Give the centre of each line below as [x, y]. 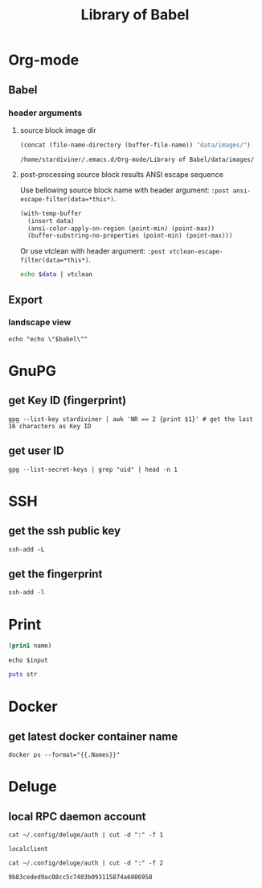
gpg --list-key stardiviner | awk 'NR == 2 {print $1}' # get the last [131, 419]
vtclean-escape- [196, 252]
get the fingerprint [55, 574]
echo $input [28, 661]
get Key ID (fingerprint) [68, 401]
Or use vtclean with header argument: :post [93, 251]
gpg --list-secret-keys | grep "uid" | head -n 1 [93, 469]
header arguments [45, 113]
